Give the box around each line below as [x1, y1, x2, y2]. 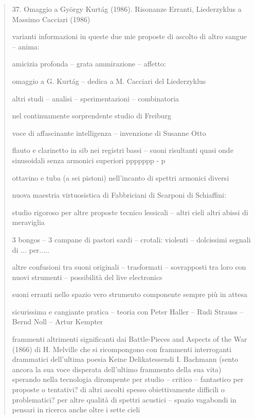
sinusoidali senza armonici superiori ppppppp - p [12, 154, 166, 165]
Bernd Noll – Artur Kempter [12, 316, 103, 327]
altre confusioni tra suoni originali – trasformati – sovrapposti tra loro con [12, 261, 246, 272]
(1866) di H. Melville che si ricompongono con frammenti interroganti [12, 343, 231, 354]
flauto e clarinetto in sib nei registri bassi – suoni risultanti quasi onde [12, 145, 233, 155]
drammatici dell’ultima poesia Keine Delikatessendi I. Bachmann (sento [12, 354, 239, 364]
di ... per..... [12, 244, 49, 255]
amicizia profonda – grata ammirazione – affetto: [12, 58, 166, 69]
